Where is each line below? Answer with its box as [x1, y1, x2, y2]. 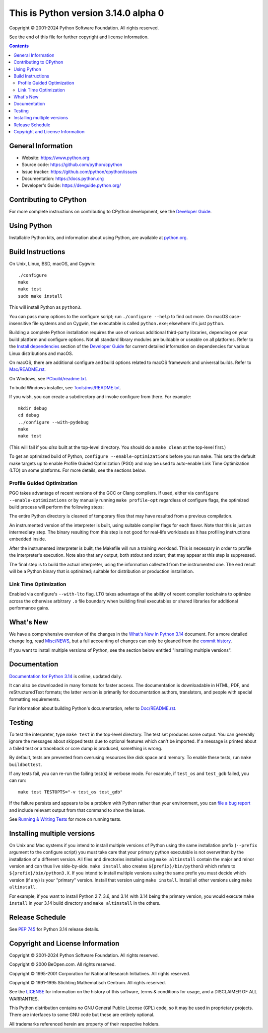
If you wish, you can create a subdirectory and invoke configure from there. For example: [9, 394, 191, 400]
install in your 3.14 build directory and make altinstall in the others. [9, 900, 161, 906]
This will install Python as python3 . [9, 304, 82, 310]
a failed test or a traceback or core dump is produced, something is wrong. [9, 745, 162, 751]
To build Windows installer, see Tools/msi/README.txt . [9, 385, 121, 391]
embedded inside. [9, 536, 47, 542]
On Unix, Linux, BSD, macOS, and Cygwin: [9, 261, 96, 267]
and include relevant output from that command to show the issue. [9, 807, 145, 813]
